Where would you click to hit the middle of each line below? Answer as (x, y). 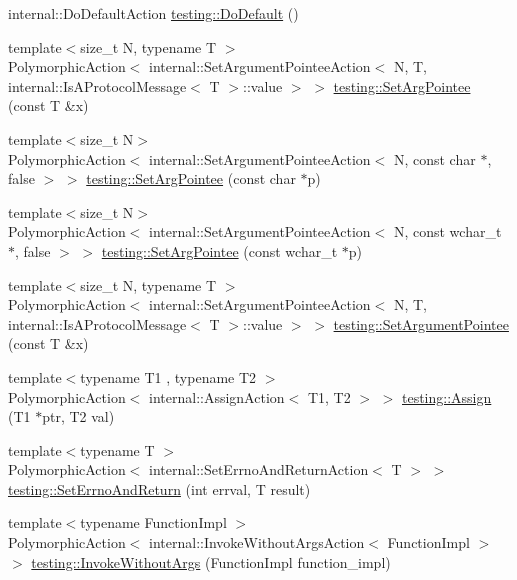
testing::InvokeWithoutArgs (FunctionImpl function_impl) (211, 561)
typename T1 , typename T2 (168, 376)
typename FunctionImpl (153, 522)
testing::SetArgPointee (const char (191, 178)
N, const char (434, 158)
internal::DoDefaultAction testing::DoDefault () (153, 13)
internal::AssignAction (217, 396)
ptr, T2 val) (78, 416)
